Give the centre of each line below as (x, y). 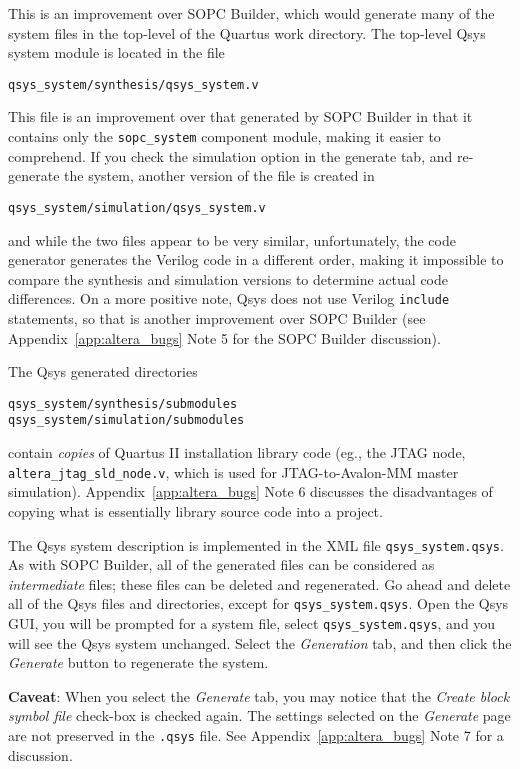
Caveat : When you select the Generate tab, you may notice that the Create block (259, 695)
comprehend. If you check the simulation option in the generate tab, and (230, 155)
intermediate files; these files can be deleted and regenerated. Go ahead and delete (259, 583)
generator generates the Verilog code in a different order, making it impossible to (256, 259)
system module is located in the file (116, 52)
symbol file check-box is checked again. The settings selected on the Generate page (259, 715)
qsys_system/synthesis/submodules (123, 403)
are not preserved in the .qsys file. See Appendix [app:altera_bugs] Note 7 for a (256, 735)
